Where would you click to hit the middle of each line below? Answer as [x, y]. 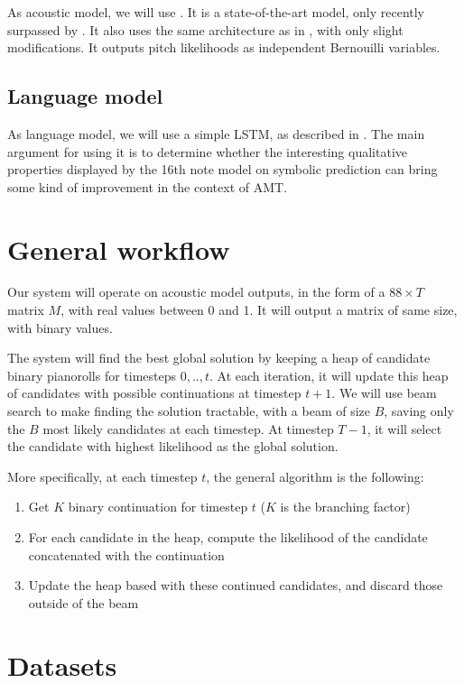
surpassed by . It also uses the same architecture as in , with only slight [205, 29]
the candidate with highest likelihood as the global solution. [173, 446]
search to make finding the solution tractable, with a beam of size [189, 411]
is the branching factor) [345, 507]
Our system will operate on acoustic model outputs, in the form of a [196, 292]
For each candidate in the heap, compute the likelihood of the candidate [228, 537]
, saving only [419, 411]
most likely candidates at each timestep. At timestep [188, 428]
